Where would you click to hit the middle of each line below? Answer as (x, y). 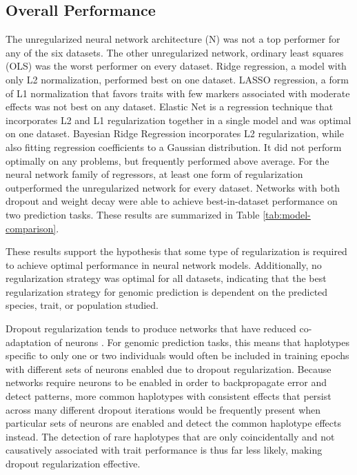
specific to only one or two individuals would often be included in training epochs (177, 355)
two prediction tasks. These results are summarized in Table (133, 214)
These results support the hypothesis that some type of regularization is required (176, 251)
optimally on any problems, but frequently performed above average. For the (167, 160)
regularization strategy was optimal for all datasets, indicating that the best (166, 278)
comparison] (31, 228)
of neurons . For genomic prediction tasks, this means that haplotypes (202, 342)
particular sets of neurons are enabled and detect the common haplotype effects (173, 423)
